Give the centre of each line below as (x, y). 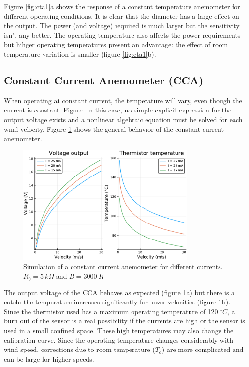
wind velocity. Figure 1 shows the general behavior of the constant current (114, 129)
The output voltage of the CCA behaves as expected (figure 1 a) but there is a (119, 292)
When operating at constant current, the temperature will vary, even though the (123, 100)
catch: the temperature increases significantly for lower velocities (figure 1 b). (117, 302)
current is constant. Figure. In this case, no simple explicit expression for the (118, 110)
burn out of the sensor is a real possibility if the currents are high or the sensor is (124, 321)
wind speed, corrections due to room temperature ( (80, 349)
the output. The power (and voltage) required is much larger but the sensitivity (122, 25)
